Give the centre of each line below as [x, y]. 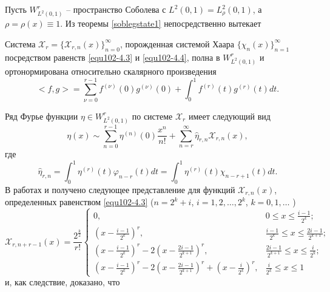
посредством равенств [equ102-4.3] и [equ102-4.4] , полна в [113, 57]
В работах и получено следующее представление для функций [120, 189]
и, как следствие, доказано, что [62, 282]
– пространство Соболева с [116, 9]
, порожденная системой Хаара [177, 43]
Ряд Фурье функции [42, 116]
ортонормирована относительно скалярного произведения [111, 71]
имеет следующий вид [229, 116]
